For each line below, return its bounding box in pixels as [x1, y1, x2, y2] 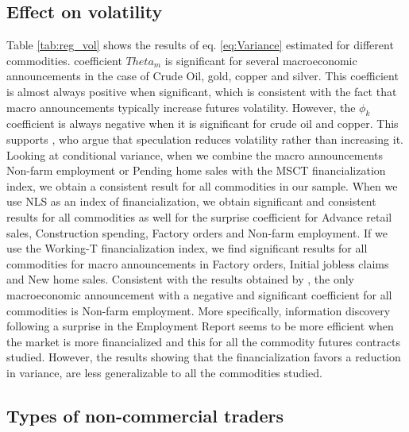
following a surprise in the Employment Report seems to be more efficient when [6, 318, 394, 334]
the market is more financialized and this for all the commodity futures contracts [6, 333, 400, 349]
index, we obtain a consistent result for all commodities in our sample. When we [6, 177, 398, 194]
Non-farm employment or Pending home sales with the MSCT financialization [6, 162, 386, 179]
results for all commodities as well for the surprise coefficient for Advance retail [6, 208, 392, 225]
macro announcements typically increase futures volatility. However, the [6, 98, 356, 115]
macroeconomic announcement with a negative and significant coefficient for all [6, 286, 392, 303]
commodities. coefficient [6, 52, 122, 68]
